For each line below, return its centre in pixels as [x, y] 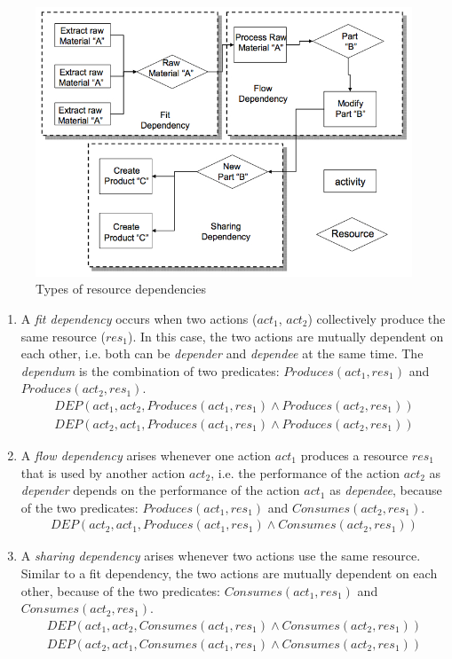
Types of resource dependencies [121, 289]
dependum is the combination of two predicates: [150, 370]
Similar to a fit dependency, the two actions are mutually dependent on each [229, 573]
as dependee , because [386, 490]
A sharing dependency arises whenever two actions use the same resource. [221, 556]
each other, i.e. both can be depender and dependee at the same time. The [222, 353]
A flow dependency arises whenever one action [146, 455]
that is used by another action [103, 472]
